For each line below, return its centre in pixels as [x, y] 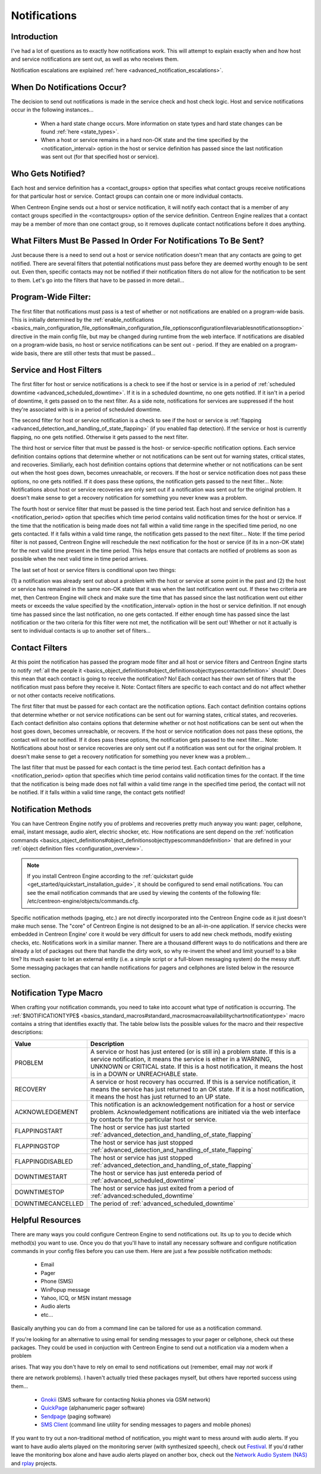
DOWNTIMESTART [41, 1177]
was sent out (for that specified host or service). [100, 157]
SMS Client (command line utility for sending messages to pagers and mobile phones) [146, 1425]
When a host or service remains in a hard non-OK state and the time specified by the [144, 140]
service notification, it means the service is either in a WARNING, [181, 1059]
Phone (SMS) [57, 1282]
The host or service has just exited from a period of [162, 1188]
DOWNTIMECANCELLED [49, 1204]
